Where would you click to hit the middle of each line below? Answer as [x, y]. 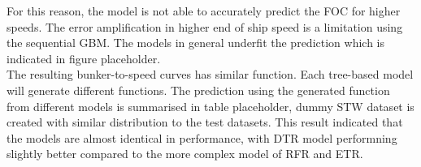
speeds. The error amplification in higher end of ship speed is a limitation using [205, 26]
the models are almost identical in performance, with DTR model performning [202, 137]
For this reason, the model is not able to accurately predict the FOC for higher [204, 11]
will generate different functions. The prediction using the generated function [198, 90]
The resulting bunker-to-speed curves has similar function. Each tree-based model [210, 74]
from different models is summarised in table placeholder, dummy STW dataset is [210, 106]
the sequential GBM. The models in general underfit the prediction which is [195, 43]
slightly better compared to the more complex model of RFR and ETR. [185, 154]
